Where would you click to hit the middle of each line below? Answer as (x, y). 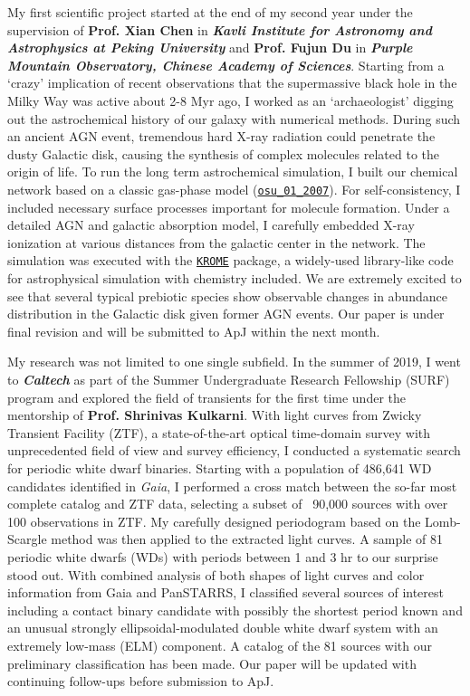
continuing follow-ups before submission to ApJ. (141, 681)
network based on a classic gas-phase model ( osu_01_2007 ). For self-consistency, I (234, 189)
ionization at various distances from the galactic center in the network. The (216, 242)
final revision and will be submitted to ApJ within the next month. (194, 331)
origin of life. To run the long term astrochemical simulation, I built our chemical (233, 172)
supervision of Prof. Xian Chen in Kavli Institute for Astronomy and (220, 29)
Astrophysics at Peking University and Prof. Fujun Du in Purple (210, 48)
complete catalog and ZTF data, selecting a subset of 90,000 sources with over (228, 504)
